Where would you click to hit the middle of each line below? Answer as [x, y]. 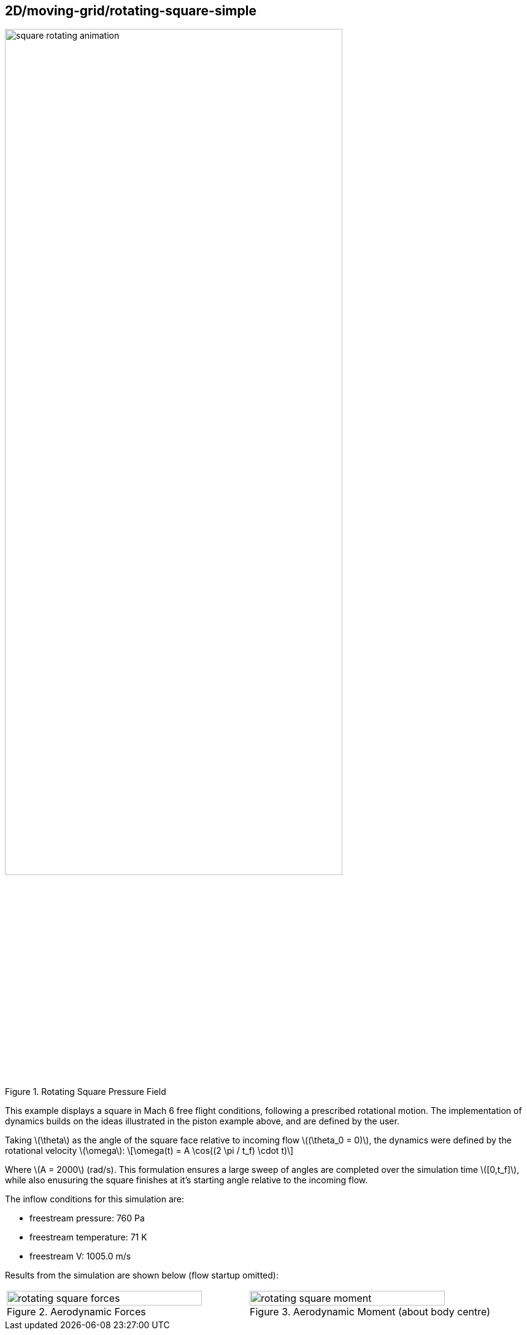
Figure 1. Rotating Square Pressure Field [86, 1092]
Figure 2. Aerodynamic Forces [76, 1312]
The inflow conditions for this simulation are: [94, 1199]
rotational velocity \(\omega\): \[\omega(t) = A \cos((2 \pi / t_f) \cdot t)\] [149, 1151]
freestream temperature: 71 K [88, 1237]
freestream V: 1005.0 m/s [80, 1256]
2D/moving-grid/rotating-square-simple [131, 11]
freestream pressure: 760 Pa [87, 1218]
